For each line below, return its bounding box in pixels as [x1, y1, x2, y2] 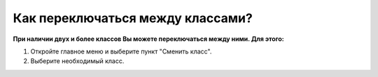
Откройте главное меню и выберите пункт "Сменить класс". [30, 47, 212, 55]
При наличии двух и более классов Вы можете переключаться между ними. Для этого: [13, 35, 285, 43]
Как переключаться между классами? [13, 10, 253, 26]
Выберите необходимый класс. [30, 57, 125, 65]
